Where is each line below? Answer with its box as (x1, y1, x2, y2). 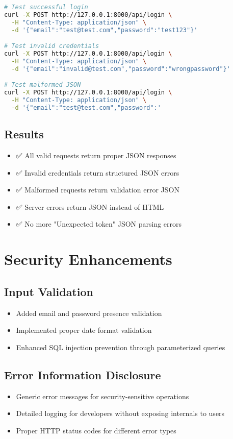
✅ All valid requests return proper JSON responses (16, 150, 176, 161)
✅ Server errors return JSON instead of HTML (16, 201, 164, 212)
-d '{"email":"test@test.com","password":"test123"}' (11, 26, 198, 34)
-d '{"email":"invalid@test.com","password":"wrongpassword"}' (11, 65, 230, 72)
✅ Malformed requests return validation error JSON (16, 184, 179, 195)
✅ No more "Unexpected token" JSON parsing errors (16, 218, 182, 229)
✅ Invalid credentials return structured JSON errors (16, 167, 179, 178)
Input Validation (4, 283, 93, 299)
